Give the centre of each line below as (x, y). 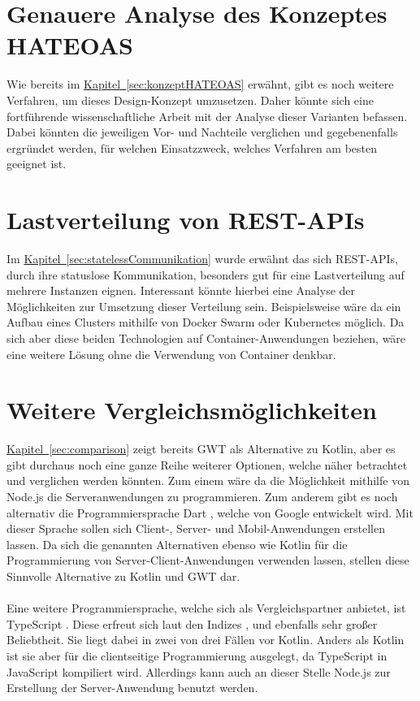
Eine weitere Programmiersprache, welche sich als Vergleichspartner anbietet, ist (206, 608)
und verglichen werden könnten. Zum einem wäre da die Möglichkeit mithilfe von (208, 480)
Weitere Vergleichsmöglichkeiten (192, 410)
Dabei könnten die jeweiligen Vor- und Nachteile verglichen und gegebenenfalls (202, 132)
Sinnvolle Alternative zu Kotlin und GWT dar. (123, 576)
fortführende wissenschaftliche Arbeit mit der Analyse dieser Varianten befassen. (207, 116)
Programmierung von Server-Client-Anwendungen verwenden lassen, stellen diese (208, 560)
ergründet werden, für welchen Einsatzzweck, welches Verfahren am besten (192, 147)
